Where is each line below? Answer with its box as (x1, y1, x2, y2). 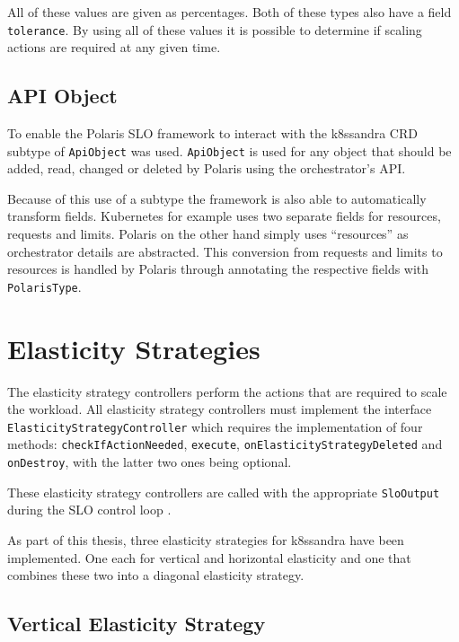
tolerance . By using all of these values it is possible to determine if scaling (7, 20, 422, 39)
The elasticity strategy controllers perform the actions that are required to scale (7, 382, 447, 400)
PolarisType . (7, 277, 82, 295)
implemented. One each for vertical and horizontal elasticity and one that (7, 548, 411, 567)
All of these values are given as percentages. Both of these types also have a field (7, 3, 452, 21)
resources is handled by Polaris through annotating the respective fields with (7, 259, 429, 278)
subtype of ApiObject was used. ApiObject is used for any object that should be (7, 141, 452, 160)
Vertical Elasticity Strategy (7, 610, 266, 638)
